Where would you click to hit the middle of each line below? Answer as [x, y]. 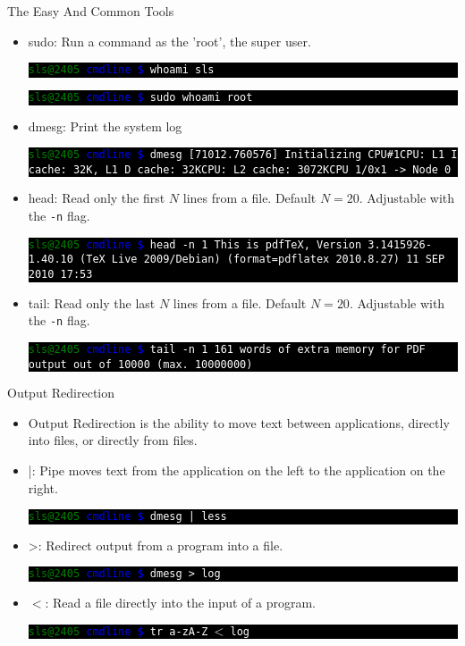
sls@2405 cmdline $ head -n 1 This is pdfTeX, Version [195, 244]
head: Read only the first [97, 198]
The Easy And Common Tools [91, 11]
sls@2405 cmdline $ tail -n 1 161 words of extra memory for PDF [227, 349]
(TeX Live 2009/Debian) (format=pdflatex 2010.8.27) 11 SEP [262, 260]
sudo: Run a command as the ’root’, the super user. [169, 41]
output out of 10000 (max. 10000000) [140, 364]
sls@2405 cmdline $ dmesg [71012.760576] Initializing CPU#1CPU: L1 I [243, 155]
